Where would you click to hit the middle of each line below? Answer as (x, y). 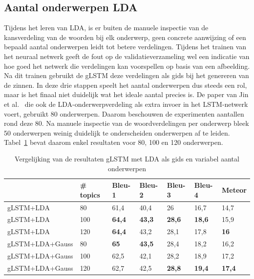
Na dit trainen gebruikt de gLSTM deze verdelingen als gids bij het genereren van (127, 75)
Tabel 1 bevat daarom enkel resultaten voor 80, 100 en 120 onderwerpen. (114, 142)
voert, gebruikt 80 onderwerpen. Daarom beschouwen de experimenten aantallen (124, 113)
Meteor (234, 189)
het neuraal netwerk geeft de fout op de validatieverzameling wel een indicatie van (127, 56)
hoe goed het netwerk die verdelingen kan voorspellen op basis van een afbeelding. (127, 66)
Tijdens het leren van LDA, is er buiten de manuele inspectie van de (106, 28)
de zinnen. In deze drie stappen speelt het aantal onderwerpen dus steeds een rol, (126, 85)
